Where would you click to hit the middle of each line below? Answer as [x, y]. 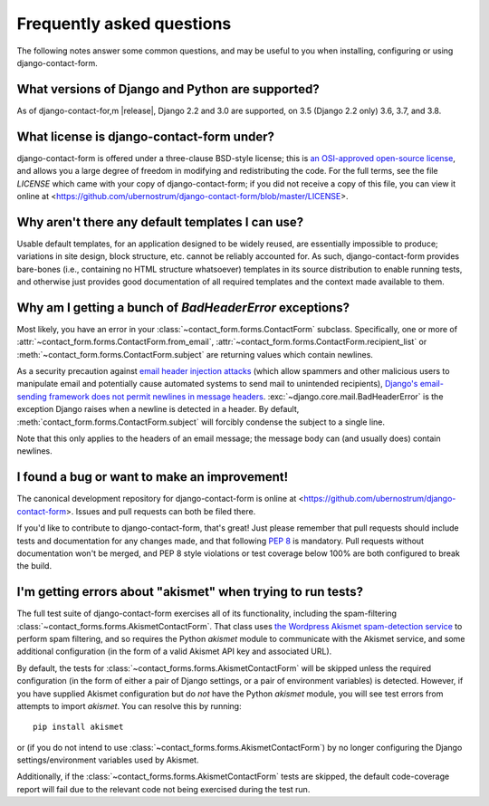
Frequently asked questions [124, 24]
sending [32, 396]
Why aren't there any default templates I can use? [160, 222]
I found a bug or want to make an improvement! [153, 477]
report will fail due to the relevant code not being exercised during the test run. [163, 789]
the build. [34, 566]
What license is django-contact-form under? [146, 136]
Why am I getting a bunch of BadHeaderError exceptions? [183, 307]
